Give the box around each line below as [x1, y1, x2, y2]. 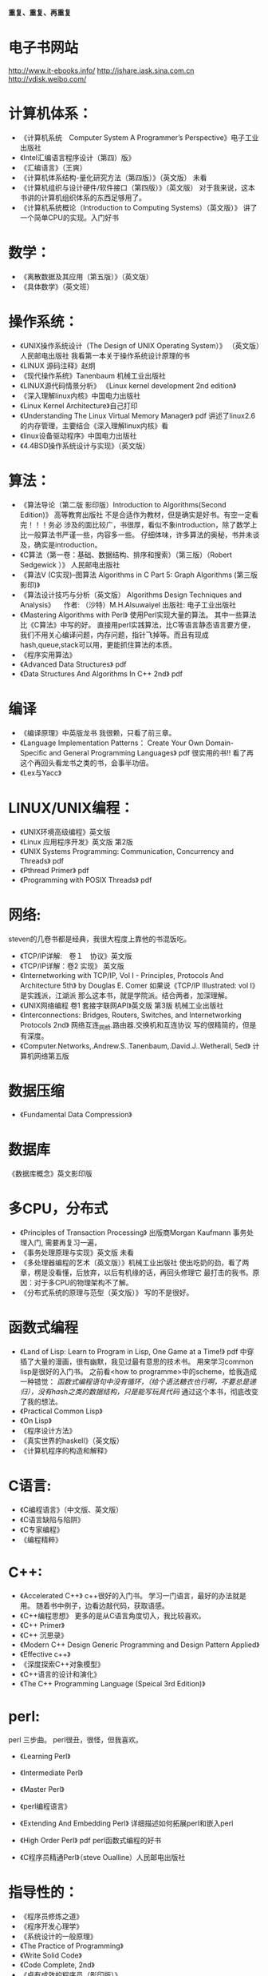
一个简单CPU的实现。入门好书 [19, 212, 120, 222]
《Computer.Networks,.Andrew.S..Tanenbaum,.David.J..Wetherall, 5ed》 [19, 1041, 251, 1051]
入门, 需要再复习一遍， [26, 1238, 101, 1248]
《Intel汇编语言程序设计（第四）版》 [19, 152, 136, 162]
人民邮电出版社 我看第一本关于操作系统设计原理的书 [19, 351, 190, 360]
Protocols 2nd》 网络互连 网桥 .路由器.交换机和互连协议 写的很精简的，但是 [19, 1020, 257, 1032]
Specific [19, 748, 48, 757]
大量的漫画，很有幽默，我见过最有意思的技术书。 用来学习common [33, 1357, 254, 1367]
